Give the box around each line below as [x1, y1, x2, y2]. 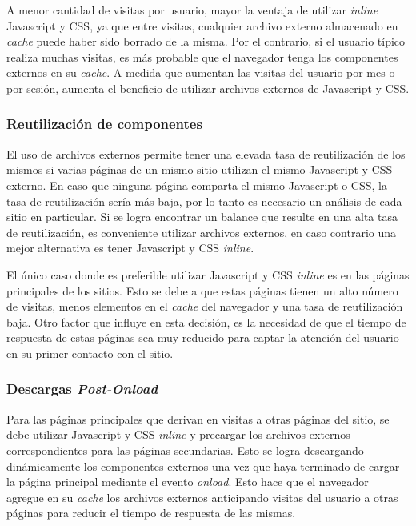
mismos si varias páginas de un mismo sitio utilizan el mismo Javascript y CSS [6, 161, 393, 178]
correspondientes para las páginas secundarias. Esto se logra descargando [6, 441, 364, 458]
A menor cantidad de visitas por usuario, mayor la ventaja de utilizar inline [6, 2, 378, 18]
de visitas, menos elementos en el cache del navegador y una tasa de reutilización [6, 298, 403, 315]
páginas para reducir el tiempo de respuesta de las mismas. [6, 504, 296, 521]
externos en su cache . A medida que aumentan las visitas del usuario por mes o [6, 64, 395, 81]
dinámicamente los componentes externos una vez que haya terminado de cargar [6, 457, 400, 474]
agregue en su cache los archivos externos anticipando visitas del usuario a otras [6, 488, 398, 505]
